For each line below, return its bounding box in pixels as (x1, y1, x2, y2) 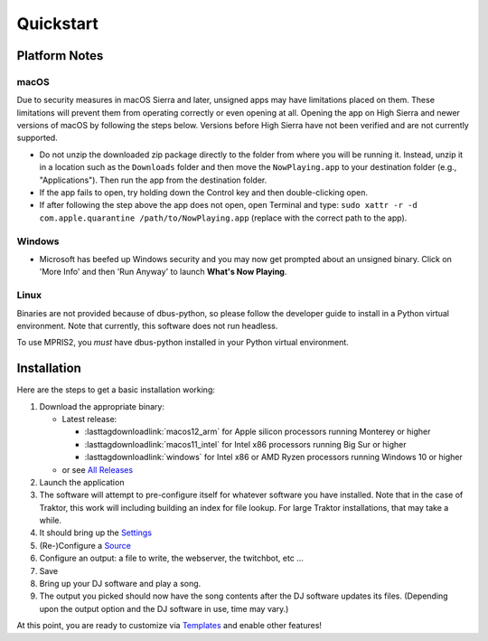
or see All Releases (61, 464, 134, 475)
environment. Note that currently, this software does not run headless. (16, 320, 278, 331)
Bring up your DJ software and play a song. (39, 579, 202, 589)
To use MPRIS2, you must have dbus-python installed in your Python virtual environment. (16, 337, 350, 348)
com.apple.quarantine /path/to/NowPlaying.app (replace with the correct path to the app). (39, 212, 408, 223)
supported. (16, 132, 58, 144)
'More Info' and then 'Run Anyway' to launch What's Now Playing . (39, 267, 287, 278)
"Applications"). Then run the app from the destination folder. (39, 174, 267, 185)
